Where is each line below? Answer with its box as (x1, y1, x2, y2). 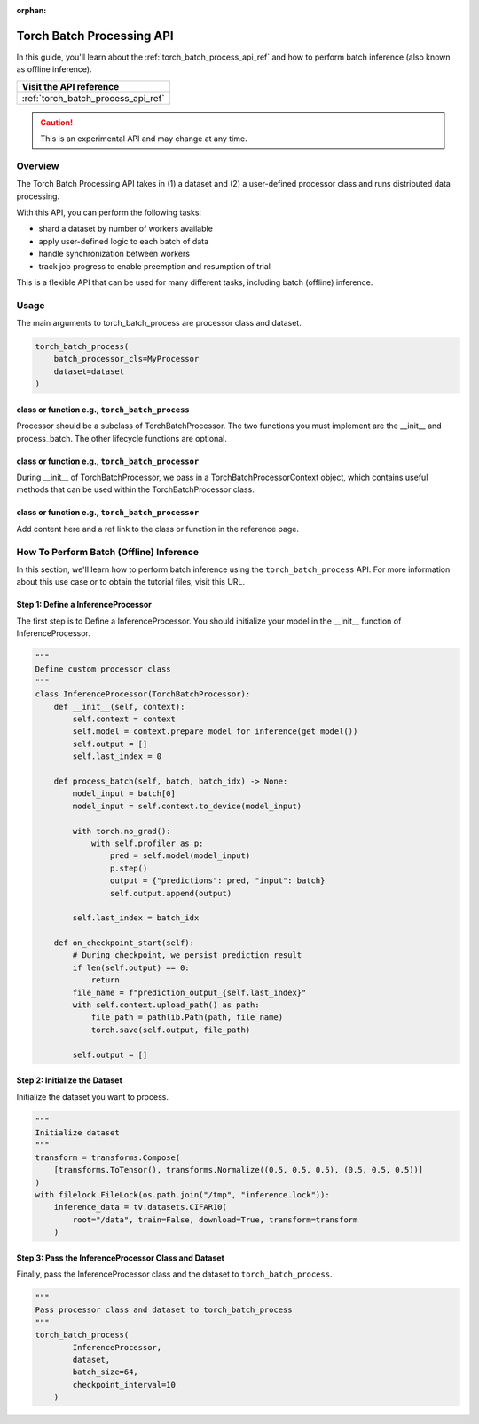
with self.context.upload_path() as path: (72, 1000, 261, 1010)
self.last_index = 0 (72, 752, 162, 761)
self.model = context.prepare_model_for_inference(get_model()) (72, 727, 358, 736)
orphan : (16, 5, 47, 15)
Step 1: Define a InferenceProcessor (16, 600, 153, 610)
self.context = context (72, 714, 177, 724)
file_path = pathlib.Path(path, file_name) (90, 1013, 284, 1022)
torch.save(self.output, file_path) (90, 1024, 251, 1035)
